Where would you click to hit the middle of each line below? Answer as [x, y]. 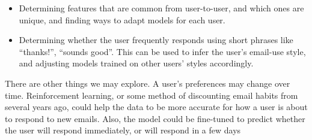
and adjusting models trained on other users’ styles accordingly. [136, 63]
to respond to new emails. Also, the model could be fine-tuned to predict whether [155, 118]
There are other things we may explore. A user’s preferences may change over [148, 83]
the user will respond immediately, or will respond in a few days [123, 130]
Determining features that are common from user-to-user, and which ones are [161, 8]
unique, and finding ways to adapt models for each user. [122, 19]
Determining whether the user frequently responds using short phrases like [156, 40]
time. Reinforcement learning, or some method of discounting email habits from [151, 95]
